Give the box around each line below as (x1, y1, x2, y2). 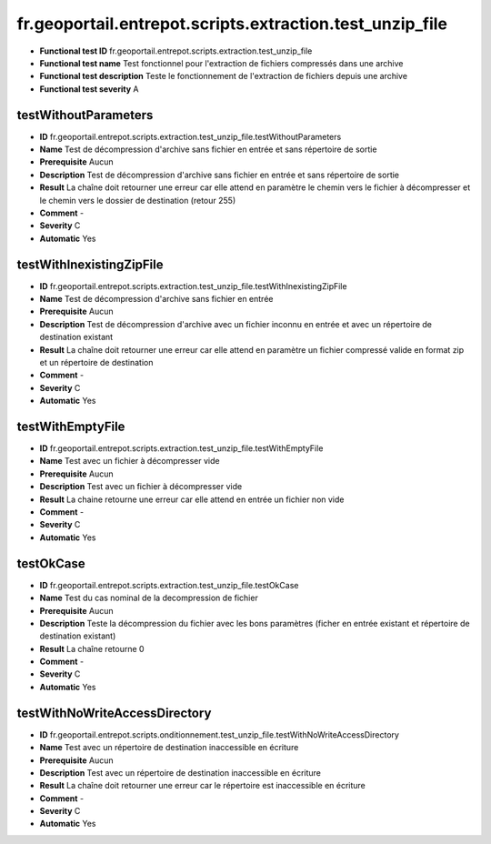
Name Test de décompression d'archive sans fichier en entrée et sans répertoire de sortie (39, 144, 377, 155)
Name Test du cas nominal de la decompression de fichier (39, 592, 258, 604)
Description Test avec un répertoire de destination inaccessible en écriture (39, 767, 322, 778)
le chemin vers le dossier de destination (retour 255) (39, 195, 236, 206)
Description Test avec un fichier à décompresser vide (39, 481, 243, 492)
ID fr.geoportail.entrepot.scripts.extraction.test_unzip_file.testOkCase (39, 579, 299, 590)
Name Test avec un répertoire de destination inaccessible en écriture (39, 742, 299, 753)
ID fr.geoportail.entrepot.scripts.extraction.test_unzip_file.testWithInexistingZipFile (39, 280, 347, 291)
